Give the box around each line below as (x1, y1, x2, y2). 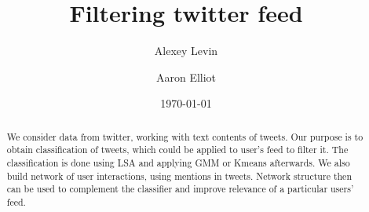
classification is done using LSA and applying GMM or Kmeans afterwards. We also (6, 156, 350, 170)
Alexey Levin (154, 42, 218, 59)
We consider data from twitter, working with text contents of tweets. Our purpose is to (6, 130, 364, 143)
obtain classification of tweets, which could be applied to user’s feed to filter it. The (6, 143, 349, 156)
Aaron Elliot (155, 68, 217, 85)
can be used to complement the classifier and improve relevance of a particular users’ (6, 182, 354, 196)
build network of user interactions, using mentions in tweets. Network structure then (6, 169, 353, 182)
